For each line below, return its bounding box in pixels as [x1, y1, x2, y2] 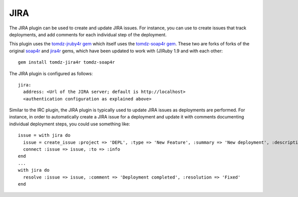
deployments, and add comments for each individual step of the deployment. [9, 31, 167, 37]
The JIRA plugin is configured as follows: [9, 70, 93, 77]
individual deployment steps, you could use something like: [9, 121, 130, 127]
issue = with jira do [18, 132, 71, 138]
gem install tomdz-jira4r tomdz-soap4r [18, 60, 115, 65]
